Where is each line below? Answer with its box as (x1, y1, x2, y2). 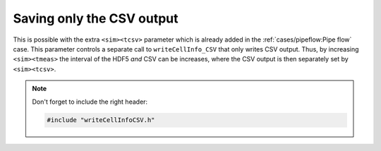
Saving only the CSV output (13, 11, 179, 26)
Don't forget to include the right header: (32, 97, 148, 106)
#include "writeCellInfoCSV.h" (47, 116, 155, 124)
